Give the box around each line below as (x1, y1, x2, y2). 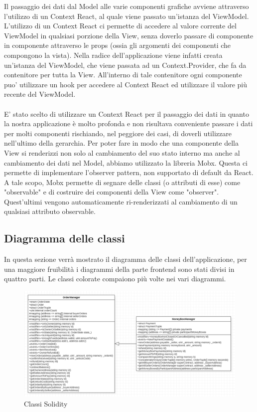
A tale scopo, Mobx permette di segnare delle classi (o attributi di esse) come (4, 177, 241, 187)
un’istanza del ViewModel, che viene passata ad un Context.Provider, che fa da (4, 59, 247, 70)
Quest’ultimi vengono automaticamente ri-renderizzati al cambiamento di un (4, 196, 238, 206)
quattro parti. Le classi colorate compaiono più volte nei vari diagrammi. (4, 273, 226, 284)
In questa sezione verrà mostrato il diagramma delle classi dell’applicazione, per (4, 254, 247, 264)
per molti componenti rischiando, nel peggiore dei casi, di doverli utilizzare (4, 128, 232, 138)
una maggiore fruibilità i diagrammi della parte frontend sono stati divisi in (4, 263, 235, 274)
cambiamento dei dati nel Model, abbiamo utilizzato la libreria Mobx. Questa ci (4, 157, 248, 168)
